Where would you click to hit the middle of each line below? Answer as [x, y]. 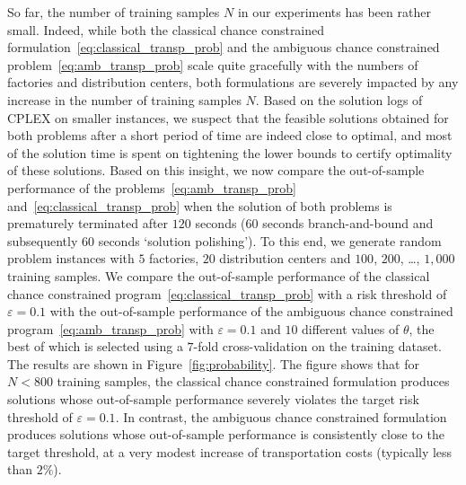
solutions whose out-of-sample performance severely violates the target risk [213, 399]
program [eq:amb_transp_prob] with [110, 328]
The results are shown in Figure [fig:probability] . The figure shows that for [213, 363]
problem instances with [71, 258]
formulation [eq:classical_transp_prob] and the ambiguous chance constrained [224, 47]
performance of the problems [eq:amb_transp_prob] [152, 187]
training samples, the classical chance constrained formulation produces [253, 381]
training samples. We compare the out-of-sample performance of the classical [219, 275]
